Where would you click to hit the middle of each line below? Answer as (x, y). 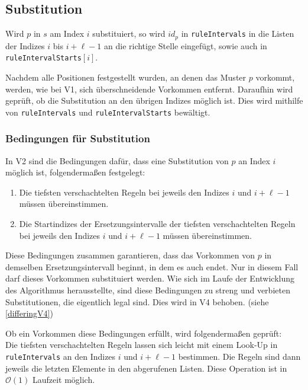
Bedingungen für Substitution (78, 138)
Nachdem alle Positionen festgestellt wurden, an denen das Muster (126, 77)
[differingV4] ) (29, 313)
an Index (254, 160)
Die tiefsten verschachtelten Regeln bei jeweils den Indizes (124, 192)
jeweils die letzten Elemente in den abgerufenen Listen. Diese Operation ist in (146, 368)
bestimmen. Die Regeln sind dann (239, 356)
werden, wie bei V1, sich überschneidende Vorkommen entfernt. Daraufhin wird (149, 89)
